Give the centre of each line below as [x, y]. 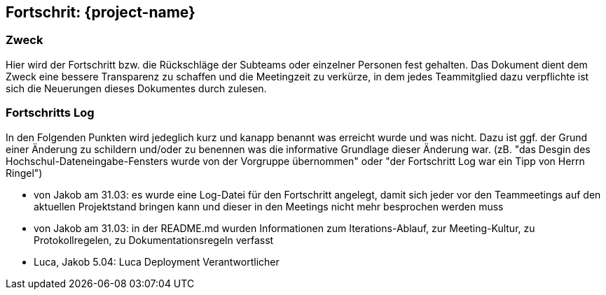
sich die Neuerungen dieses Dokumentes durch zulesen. [136, 88]
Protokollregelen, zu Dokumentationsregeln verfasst [154, 240]
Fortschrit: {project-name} [101, 12]
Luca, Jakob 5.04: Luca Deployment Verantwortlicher [157, 261]
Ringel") [24, 173]
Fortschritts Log [50, 113]
